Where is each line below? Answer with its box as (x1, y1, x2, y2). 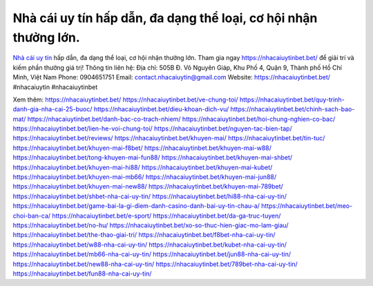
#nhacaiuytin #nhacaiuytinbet (12, 83, 98, 91)
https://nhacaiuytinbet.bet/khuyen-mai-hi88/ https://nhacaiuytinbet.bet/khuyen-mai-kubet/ (12, 163, 273, 171)
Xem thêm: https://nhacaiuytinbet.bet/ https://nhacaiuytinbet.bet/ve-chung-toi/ (12, 95, 238, 104)
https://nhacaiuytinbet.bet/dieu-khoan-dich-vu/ (93, 105, 229, 113)
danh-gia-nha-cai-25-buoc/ (12, 105, 93, 113)
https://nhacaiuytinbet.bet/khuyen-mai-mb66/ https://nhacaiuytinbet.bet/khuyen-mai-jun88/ (12, 173, 277, 181)
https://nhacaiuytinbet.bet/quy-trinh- (239, 95, 345, 104)
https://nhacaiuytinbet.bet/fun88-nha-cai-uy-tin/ (12, 269, 152, 278)
